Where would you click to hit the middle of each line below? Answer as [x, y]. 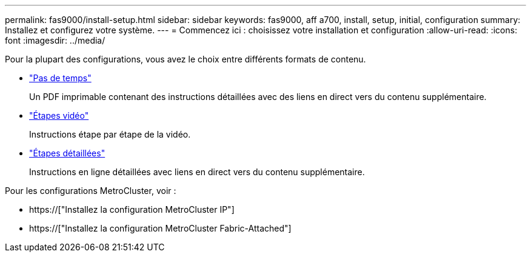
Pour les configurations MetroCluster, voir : [91, 191]
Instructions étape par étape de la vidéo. [110, 134]
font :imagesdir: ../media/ [55, 40]
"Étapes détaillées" [67, 153]
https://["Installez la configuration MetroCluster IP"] [132, 209]
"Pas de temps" [60, 78]
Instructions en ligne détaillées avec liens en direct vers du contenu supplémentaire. [197, 172]
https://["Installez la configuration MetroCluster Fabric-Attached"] [160, 228]
